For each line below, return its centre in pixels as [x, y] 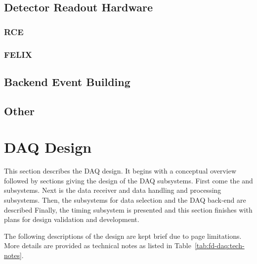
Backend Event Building [67, 81]
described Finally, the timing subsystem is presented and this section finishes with [128, 209]
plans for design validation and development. [72, 219]
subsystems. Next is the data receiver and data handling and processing [113, 190]
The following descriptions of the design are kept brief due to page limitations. [123, 236]
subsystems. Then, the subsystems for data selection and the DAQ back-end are [125, 199]
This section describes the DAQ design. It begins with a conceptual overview [120, 171]
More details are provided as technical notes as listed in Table [98, 245]
